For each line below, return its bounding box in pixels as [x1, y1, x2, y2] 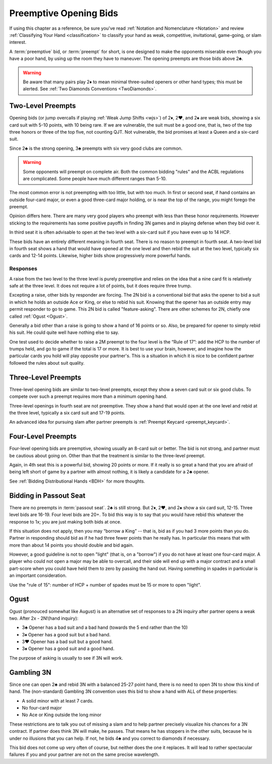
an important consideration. [9, 572, 67, 578]
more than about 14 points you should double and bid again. [9, 542, 134, 548]
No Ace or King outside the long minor [22, 712, 102, 718]
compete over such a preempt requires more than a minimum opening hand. [9, 393, 168, 399]
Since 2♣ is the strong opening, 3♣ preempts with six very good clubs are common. [9, 145, 183, 151]
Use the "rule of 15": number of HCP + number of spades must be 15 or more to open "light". [9, 581, 201, 587]
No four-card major [22, 704, 62, 711]
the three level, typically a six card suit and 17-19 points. [9, 409, 125, 416]
